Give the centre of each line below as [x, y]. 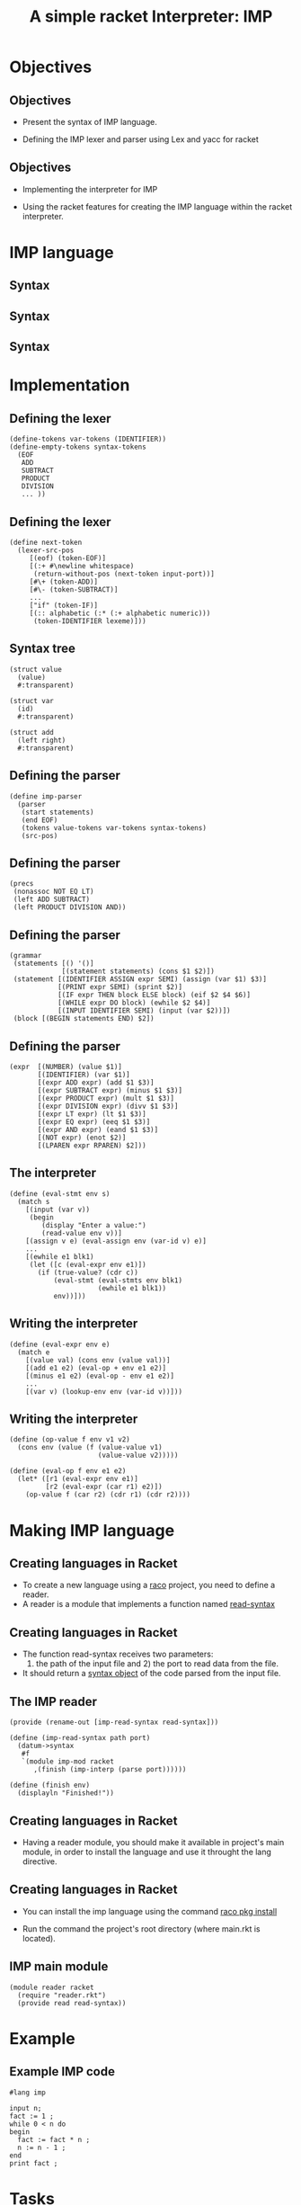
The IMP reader [53, 1701]
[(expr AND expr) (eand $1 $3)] [98, 1130]
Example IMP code [62, 2071]
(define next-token [46, 542]
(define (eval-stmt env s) [60, 1193]
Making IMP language [92, 1530]
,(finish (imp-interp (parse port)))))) [110, 1770]
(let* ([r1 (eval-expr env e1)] [78, 1479]
